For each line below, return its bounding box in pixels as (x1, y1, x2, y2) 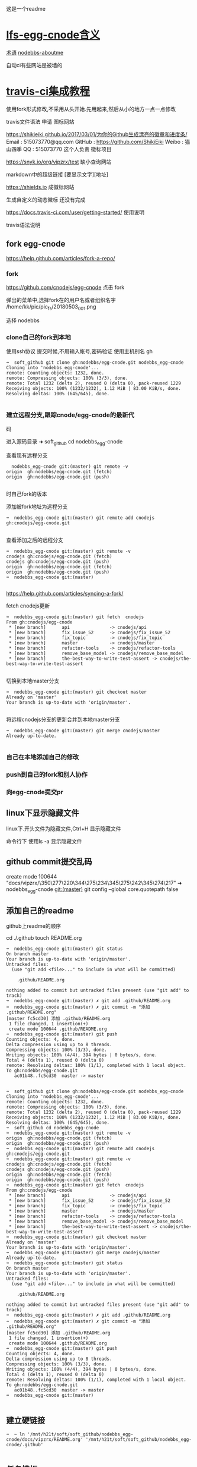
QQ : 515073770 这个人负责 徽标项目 (22, 145, 112, 153)
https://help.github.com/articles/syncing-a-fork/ (6, 590, 124, 597)
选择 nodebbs (6, 317, 40, 324)
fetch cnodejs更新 (6, 602, 50, 609)
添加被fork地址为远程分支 (6, 503, 68, 510)
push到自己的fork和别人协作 (6, 770, 88, 779)
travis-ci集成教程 (6, 85, 91, 98)
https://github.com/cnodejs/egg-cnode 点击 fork (6, 284, 125, 291)
